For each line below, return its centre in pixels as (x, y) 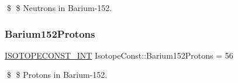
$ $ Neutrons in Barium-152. (59, 8)
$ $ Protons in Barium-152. (57, 75)
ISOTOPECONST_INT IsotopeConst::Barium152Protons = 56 (119, 55)
